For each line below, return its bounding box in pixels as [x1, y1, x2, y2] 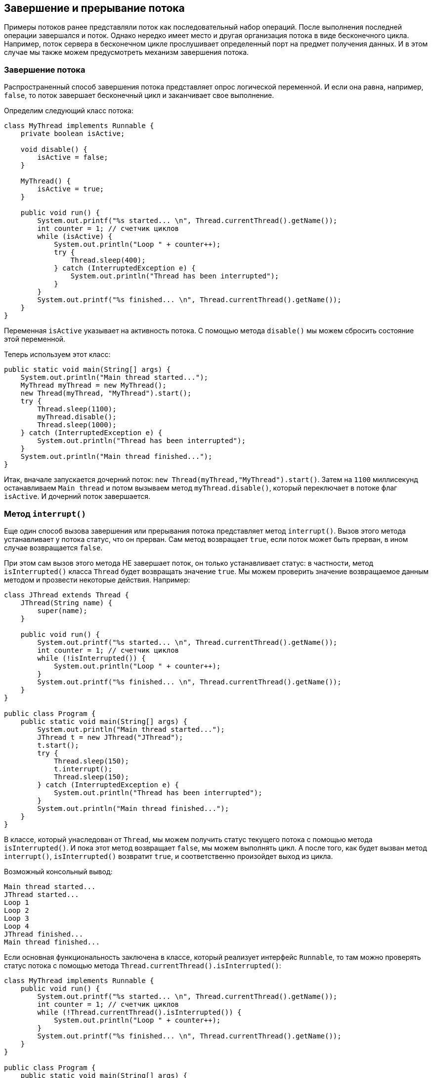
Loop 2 [4, 906, 29, 914]
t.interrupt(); [54, 764, 113, 773]
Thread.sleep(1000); [37, 421, 117, 429]
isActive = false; [37, 153, 108, 162]
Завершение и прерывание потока [4, 2, 185, 14]
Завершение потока [4, 64, 86, 75]
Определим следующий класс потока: [4, 106, 133, 115]
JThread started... [4, 890, 79, 898]
